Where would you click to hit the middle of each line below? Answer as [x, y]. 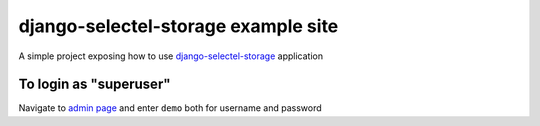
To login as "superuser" [94, 84]
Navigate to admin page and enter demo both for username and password [170, 108]
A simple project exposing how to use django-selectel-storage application [171, 56]
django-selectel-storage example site [178, 26]
